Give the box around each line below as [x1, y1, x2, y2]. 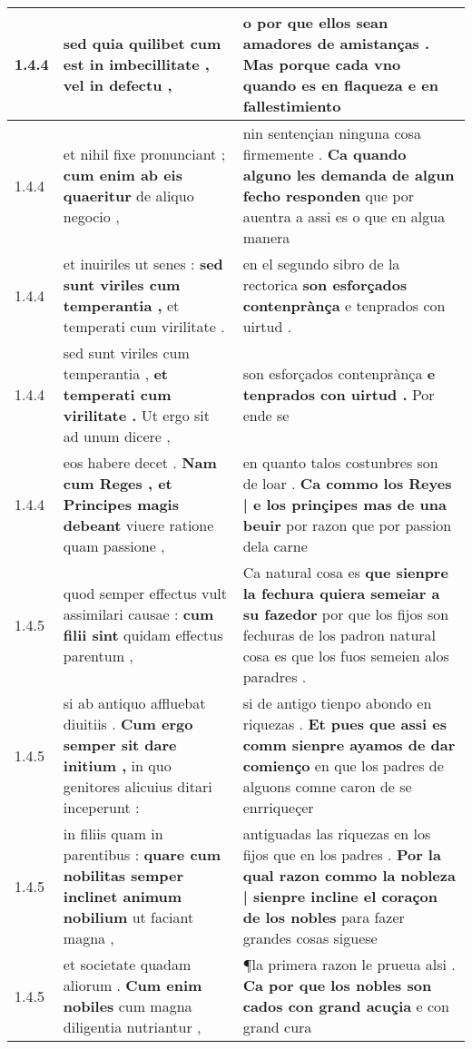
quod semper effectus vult [63, 583, 228, 603]
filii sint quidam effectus [63, 624, 223, 645]
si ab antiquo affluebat [63, 692, 206, 713]
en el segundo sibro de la [242, 253, 400, 274]
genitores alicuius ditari [63, 776, 212, 797]
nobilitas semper [63, 865, 184, 886]
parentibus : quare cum [63, 844, 221, 865]
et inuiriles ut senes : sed [63, 253, 223, 274]
